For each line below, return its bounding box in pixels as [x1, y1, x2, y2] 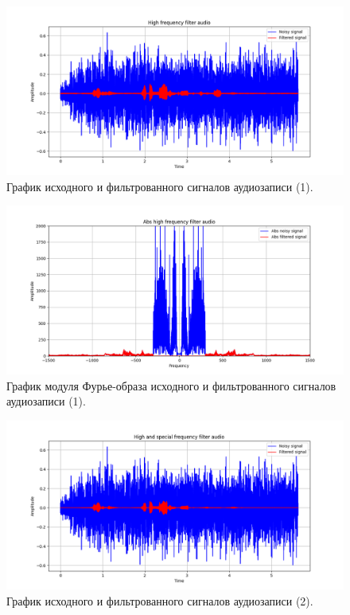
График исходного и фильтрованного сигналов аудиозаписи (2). [6, 592, 313, 609]
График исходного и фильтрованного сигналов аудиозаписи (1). [6, 178, 313, 194]
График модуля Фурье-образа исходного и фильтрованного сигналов [6, 377, 336, 394]
